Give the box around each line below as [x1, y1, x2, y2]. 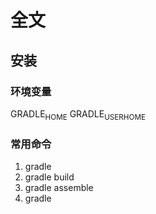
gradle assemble [24, 181, 94, 193]
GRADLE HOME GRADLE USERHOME [10, 107, 146, 122]
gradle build [24, 171, 75, 183]
